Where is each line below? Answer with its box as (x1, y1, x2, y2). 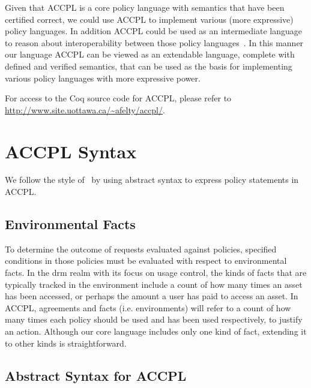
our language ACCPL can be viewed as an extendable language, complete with (5, 48, 295, 61)
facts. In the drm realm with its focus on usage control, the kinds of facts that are (5, 266, 307, 279)
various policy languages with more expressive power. (5, 71, 201, 84)
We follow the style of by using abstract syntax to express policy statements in (5, 173, 299, 186)
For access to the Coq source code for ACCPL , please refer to (5, 92, 232, 104)
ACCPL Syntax (5, 139, 137, 163)
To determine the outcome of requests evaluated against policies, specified (5, 242, 277, 255)
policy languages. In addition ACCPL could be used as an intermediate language (5, 25, 302, 37)
